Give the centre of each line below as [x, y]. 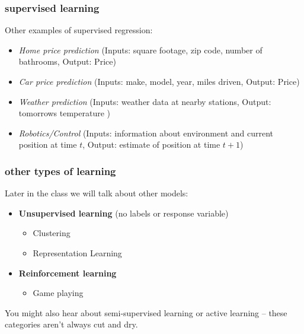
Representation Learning [77, 252]
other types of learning [60, 171]
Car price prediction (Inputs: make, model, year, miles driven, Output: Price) [159, 81]
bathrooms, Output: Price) [67, 61]
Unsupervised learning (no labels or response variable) [124, 213]
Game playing [58, 293]
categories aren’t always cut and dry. [71, 324]
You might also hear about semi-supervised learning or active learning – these [146, 312]
